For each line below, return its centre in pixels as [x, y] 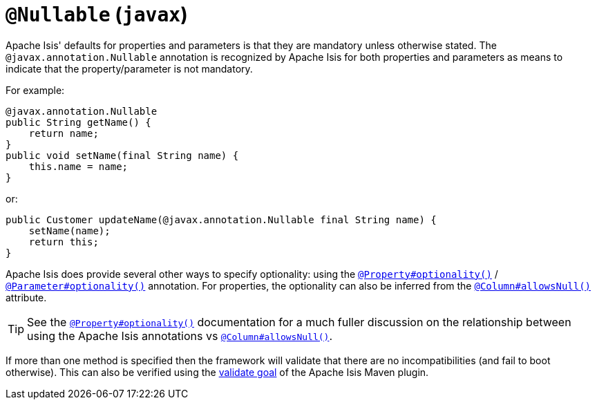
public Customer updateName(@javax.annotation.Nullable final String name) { [221, 219]
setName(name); [69, 230]
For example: [35, 90]
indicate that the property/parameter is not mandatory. [129, 68]
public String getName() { [78, 122]
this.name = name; [78, 166]
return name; [64, 133]
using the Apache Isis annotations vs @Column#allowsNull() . [180, 336]
